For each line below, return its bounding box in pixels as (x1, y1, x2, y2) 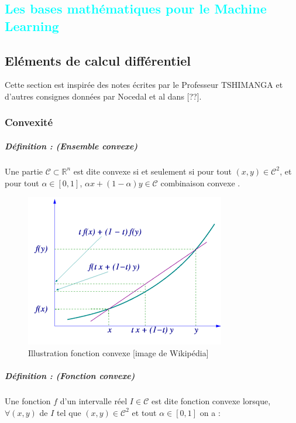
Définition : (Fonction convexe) (5, 369, 135, 381)
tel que (57, 406, 81, 418)
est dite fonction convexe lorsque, (151, 394, 271, 407)
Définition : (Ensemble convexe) (5, 140, 138, 152)
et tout (132, 406, 157, 418)
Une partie (5, 165, 43, 177)
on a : (199, 406, 221, 418)
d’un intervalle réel (60, 394, 128, 407)
